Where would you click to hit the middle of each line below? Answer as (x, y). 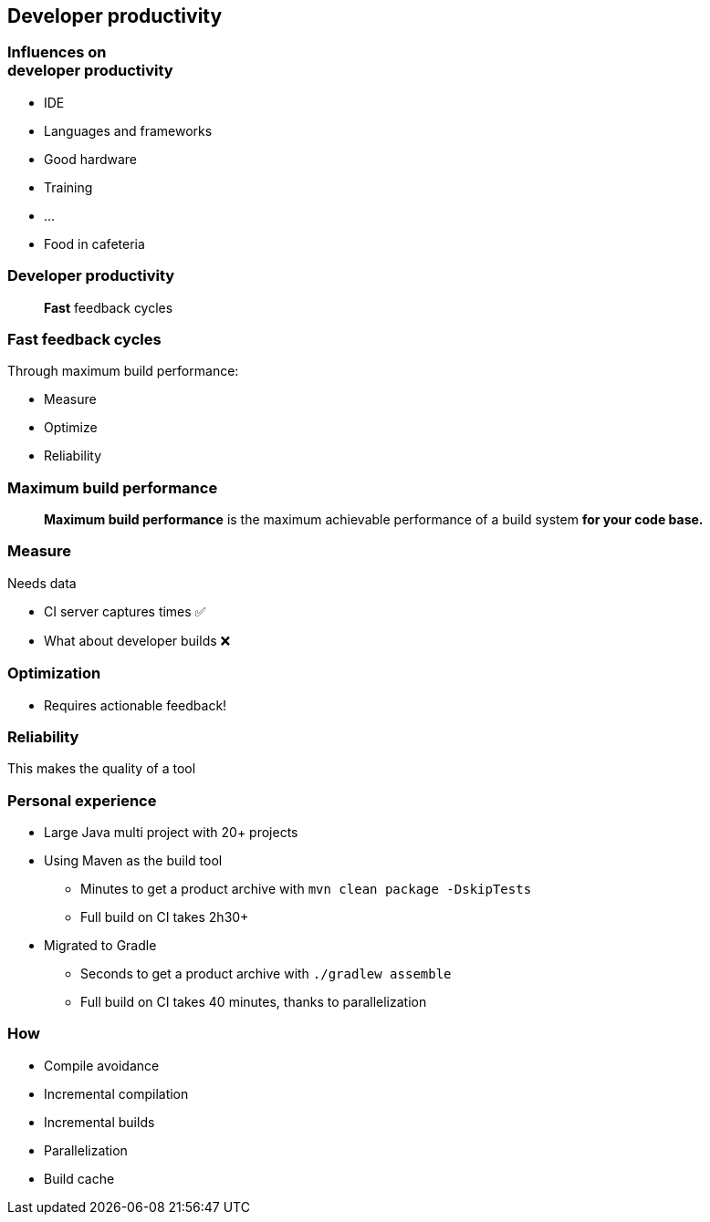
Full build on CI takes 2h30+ (165, 917)
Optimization (54, 673)
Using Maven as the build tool (133, 861)
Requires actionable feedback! (136, 705)
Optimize (71, 428)
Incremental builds (99, 1122)
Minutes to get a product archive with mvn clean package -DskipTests (306, 889)
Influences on (57, 52)
